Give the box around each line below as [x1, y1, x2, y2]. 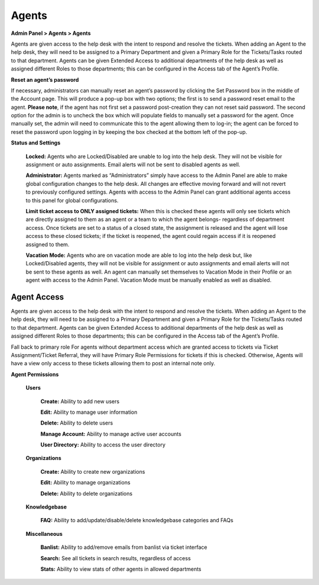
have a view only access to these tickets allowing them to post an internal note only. [11, 360, 216, 367]
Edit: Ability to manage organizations [40, 479, 131, 486]
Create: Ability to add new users [40, 397, 120, 405]
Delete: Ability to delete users [40, 419, 113, 426]
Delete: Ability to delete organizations [40, 490, 133, 497]
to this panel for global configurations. [25, 197, 119, 204]
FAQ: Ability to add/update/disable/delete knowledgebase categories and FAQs [40, 517, 233, 524]
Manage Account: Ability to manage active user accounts [40, 430, 181, 438]
